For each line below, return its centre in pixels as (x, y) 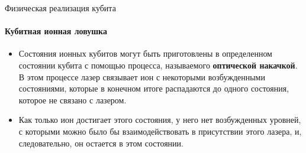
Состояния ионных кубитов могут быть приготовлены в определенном (145, 53)
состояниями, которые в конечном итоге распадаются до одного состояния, (154, 88)
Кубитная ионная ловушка (56, 31)
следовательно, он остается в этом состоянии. (101, 143)
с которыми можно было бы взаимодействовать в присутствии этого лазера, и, (160, 131)
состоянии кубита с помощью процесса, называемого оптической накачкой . (158, 65)
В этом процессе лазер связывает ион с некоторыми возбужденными (142, 76)
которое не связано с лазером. (73, 100)
